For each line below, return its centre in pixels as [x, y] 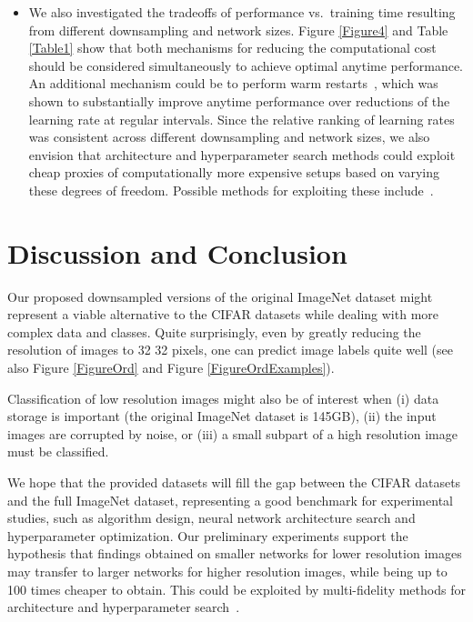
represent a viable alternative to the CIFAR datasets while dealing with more [223, 314]
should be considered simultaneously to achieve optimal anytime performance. [246, 65]
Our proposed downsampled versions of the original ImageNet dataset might [220, 296]
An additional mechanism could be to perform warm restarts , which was [233, 83]
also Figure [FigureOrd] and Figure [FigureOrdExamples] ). [171, 368]
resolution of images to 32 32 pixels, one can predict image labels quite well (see [231, 350]
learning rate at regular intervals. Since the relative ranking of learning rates [242, 119]
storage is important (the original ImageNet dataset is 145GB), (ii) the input [222, 416]
